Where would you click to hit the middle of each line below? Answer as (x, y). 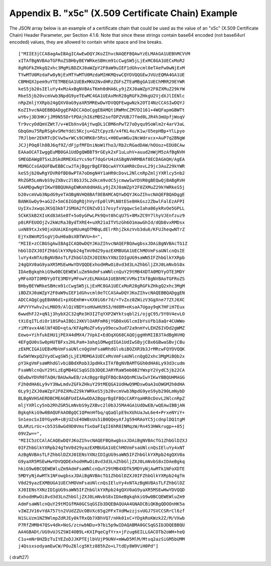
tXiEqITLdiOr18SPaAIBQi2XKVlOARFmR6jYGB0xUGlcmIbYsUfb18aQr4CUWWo (102, 321)
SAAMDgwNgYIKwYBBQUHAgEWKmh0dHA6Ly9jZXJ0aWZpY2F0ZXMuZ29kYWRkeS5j (102, 187)
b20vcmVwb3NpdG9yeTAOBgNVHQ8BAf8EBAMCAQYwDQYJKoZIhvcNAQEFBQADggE (102, 194)
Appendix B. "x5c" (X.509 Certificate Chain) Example (123, 13)
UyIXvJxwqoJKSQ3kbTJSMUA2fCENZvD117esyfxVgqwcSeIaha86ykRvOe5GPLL (102, 208)
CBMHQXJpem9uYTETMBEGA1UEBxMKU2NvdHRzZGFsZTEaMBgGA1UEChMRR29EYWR (102, 82)
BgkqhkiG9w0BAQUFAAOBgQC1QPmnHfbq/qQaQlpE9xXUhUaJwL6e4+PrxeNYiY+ (102, 412)
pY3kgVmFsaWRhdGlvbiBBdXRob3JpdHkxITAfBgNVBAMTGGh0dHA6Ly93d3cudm (102, 363)
